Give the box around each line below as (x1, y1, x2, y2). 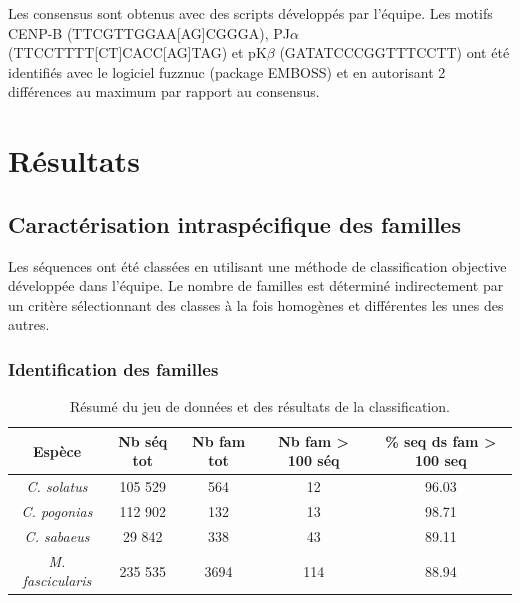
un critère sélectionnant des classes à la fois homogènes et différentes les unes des (8, 294, 504, 315)
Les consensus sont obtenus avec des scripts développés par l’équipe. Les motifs (8, 3, 493, 23)
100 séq (287, 450, 340, 471)
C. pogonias (21, 501, 93, 522)
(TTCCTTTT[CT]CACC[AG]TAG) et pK (8, 42, 267, 63)
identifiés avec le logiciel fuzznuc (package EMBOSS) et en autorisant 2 (8, 61, 446, 82)
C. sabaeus (24, 525, 90, 546)
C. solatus (26, 476, 88, 497)
